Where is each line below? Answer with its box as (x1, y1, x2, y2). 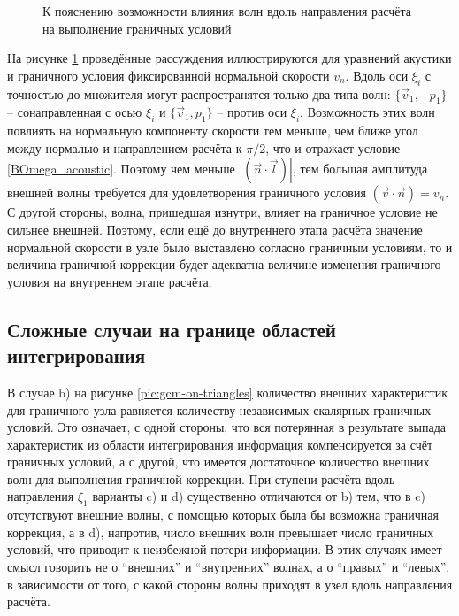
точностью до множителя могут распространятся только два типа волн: (7, 84, 391, 103)
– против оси (217, 103, 287, 121)
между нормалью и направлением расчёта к (7, 138, 242, 157)
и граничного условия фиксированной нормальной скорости (7, 65, 330, 84)
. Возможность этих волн (300, 103, 435, 121)
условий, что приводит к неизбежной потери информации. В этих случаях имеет (7, 540, 442, 558)
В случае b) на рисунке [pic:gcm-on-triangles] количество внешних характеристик (7, 382, 448, 401)
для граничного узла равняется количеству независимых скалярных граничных (7, 400, 432, 419)
